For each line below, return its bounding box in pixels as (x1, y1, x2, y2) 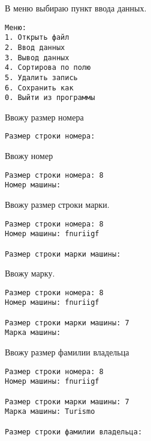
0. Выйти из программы (5, 93, 95, 102)
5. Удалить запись (5, 73, 78, 82)
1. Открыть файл (5, 33, 70, 42)
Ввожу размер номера (5, 110, 84, 123)
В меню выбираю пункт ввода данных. (5, 2, 147, 14)
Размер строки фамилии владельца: (5, 427, 143, 436)
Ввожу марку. (5, 267, 55, 280)
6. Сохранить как (5, 83, 74, 92)
